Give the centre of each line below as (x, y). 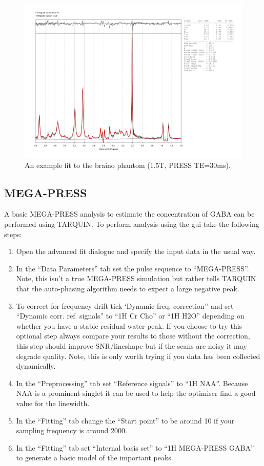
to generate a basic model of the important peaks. (95, 458)
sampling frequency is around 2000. (72, 430)
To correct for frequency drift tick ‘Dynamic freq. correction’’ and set (125, 305)
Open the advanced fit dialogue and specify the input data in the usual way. (136, 251)
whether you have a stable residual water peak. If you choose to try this (129, 325)
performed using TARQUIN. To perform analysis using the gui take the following (132, 224)
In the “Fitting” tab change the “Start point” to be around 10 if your (125, 420)
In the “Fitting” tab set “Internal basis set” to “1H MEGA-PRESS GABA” (135, 447)
